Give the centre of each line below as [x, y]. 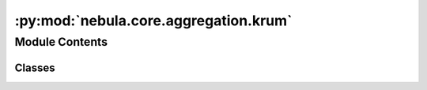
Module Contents [61, 42]
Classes [35, 67]
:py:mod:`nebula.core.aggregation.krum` [153, 21]
